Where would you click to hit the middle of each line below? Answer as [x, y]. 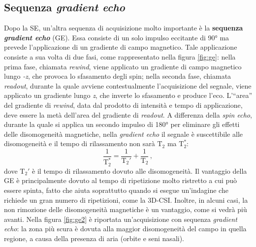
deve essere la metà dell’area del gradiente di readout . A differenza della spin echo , [128, 114]
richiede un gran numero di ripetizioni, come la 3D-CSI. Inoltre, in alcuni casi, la [126, 200]
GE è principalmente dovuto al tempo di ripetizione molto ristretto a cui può [121, 180]
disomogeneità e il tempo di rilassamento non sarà [80, 143]
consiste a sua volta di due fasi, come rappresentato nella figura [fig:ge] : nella [120, 56]
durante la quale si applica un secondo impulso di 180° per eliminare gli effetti [122, 124]
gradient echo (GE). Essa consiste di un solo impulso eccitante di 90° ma [117, 37]
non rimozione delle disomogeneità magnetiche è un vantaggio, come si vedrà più [126, 209]
